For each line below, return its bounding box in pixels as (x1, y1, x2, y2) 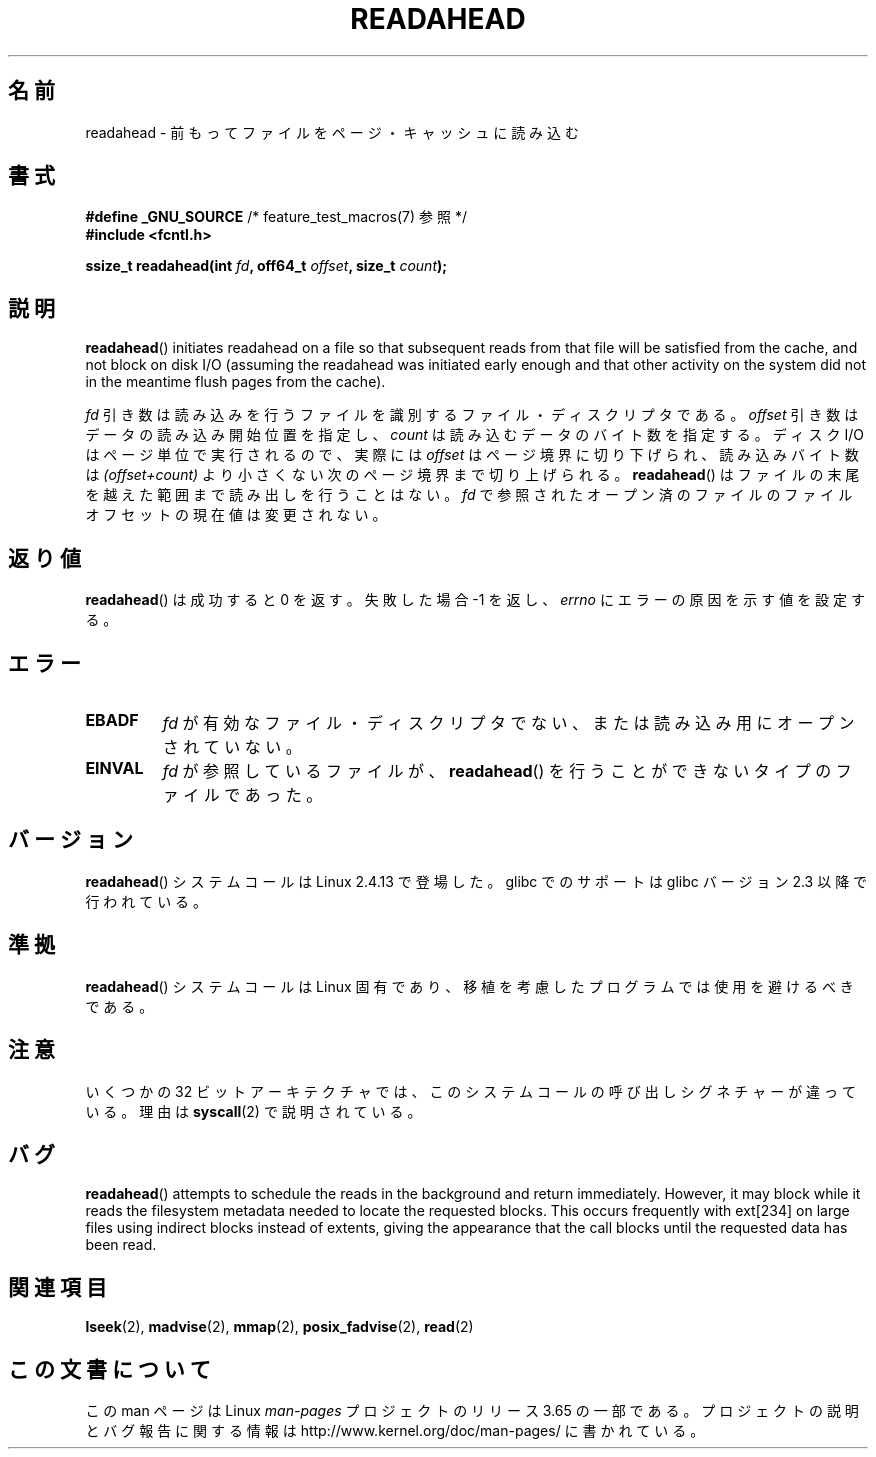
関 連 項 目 (8, 1274, 107, 1300)
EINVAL (85, 757, 144, 778)
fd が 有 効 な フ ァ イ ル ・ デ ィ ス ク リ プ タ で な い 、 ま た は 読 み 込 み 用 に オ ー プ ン (162, 712, 855, 733)
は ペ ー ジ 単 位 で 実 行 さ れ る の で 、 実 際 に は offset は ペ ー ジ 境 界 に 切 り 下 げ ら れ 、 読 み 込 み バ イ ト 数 (85, 446, 859, 464)
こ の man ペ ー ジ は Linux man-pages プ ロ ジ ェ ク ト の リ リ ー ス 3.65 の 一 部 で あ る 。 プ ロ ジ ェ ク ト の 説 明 (85, 1402, 859, 1420)
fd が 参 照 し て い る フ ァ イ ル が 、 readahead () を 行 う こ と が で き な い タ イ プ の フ (162, 760, 852, 781)
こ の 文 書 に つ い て (8, 1356, 211, 1382)
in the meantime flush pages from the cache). (85, 373, 386, 391)
